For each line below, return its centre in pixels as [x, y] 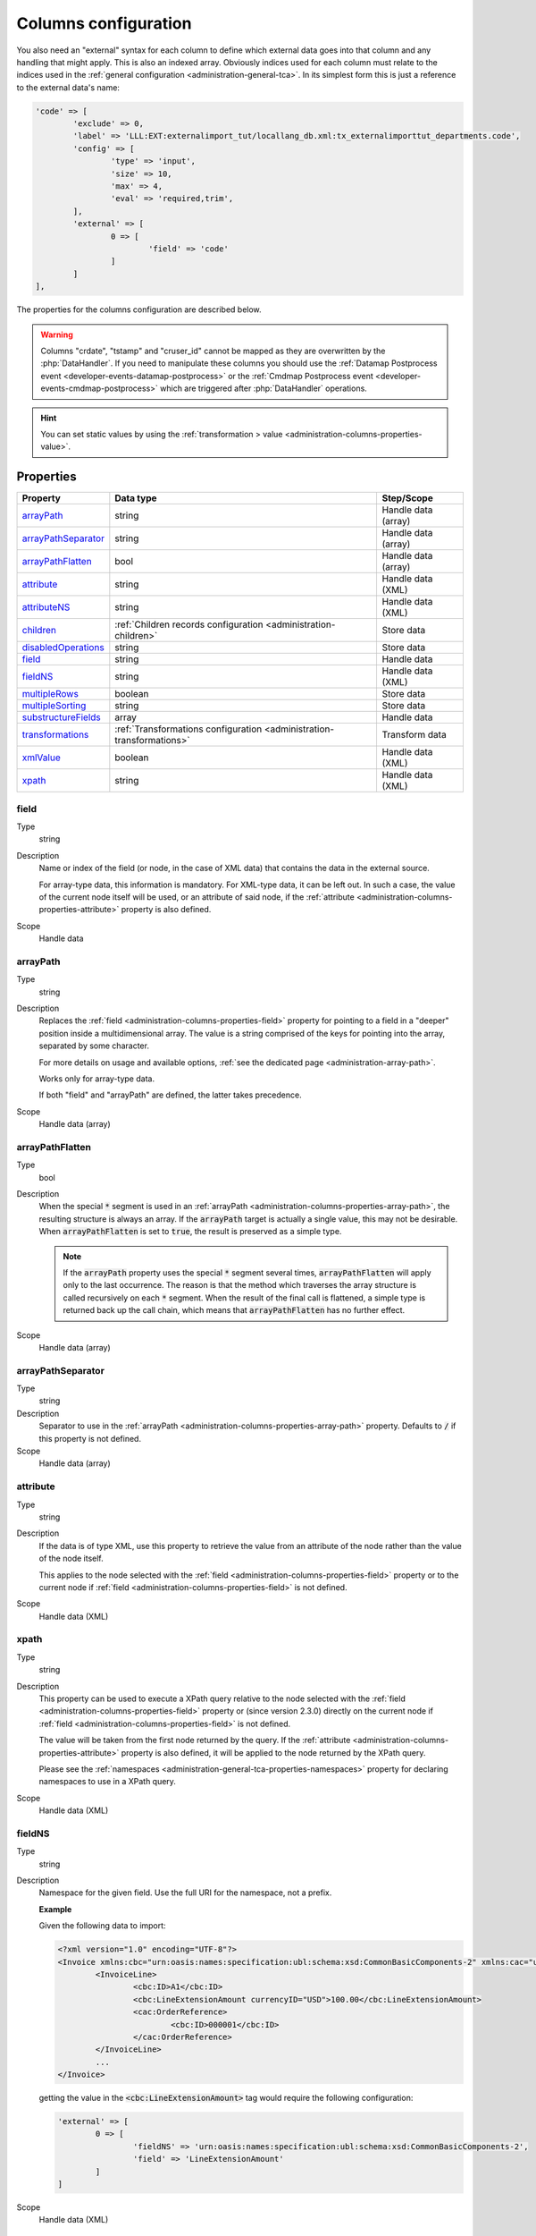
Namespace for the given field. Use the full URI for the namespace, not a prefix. [185, 1893]
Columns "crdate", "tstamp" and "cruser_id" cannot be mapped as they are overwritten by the [213, 351]
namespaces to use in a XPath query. [107, 1782]
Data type [136, 498]
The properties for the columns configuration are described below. [139, 309]
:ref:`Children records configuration [189, 624]
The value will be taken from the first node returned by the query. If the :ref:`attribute [195, 1741]
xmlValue [42, 758]
